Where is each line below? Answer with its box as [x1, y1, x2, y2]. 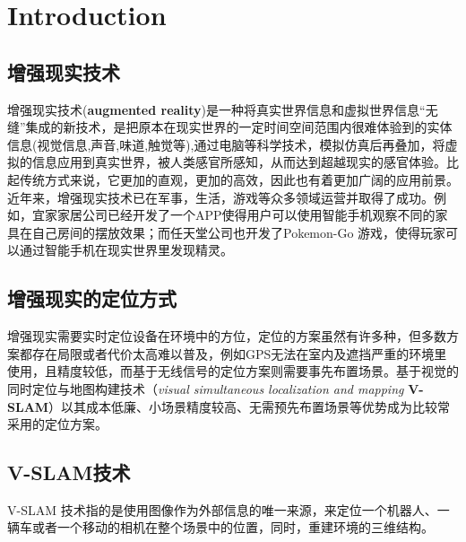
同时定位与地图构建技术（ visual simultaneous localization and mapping [7, 379, 404, 398]
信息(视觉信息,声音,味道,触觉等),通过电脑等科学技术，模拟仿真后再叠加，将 [7, 135, 445, 153]
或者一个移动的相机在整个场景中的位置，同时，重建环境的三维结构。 [31, 518, 434, 537]
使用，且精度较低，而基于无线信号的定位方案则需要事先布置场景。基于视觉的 [7, 362, 459, 380]
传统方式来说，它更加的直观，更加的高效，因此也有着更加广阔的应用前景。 [19, 170, 459, 188]
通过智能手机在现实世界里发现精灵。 [19, 240, 233, 259]
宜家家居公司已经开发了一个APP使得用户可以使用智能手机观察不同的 [31, 205, 436, 224]
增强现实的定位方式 [7, 284, 177, 312]
